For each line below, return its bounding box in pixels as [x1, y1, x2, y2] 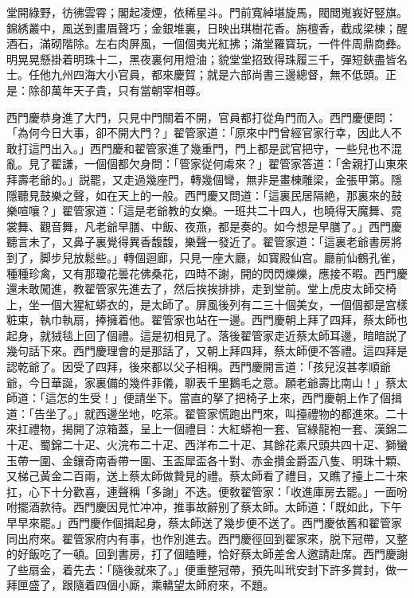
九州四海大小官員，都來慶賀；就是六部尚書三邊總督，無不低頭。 [50, 66, 385, 83]
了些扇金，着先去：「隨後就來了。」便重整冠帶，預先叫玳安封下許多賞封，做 [6, 561, 396, 577]
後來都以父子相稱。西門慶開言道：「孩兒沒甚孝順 [128, 358, 380, 375]
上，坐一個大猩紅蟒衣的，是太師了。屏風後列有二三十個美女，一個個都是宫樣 [6, 295, 408, 312]
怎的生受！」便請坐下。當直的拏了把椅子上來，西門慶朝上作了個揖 [56, 389, 402, 406]
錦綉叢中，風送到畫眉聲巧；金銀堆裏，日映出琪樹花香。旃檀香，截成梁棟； [6, 19, 396, 36]
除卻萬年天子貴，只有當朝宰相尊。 [28, 81, 207, 98]
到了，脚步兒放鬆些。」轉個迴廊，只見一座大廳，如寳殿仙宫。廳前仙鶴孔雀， [6, 248, 402, 265]
